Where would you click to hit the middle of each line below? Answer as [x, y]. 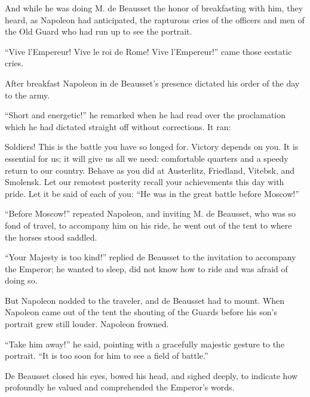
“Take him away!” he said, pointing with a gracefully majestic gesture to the [145, 344]
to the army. [27, 95]
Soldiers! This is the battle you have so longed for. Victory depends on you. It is [152, 147]
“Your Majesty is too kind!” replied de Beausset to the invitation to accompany [151, 257]
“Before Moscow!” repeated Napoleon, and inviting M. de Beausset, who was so [150, 213]
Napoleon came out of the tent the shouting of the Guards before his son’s [141, 312]
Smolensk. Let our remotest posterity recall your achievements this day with [145, 182]
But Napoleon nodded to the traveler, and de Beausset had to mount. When [145, 300]
